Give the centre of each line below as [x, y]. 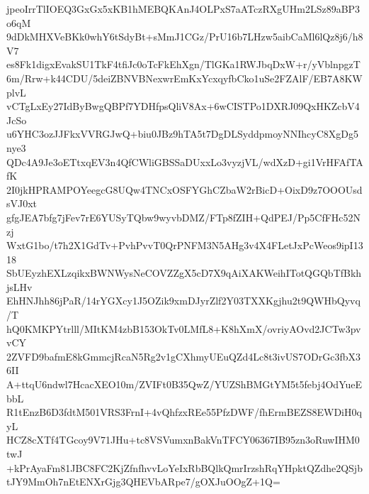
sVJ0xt [22, 203]
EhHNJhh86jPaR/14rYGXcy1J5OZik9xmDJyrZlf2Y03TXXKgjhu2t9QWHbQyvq [183, 301]
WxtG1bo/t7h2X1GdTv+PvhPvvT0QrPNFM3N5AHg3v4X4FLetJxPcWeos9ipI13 [185, 245]
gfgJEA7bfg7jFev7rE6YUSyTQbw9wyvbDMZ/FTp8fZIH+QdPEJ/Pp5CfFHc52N [184, 217]
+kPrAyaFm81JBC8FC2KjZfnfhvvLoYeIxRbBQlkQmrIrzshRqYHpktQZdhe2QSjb [184, 467]
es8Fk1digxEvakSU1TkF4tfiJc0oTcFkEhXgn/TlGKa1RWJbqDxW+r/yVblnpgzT [183, 64]
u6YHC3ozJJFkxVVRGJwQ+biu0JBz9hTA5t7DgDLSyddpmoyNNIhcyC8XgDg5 [182, 134]
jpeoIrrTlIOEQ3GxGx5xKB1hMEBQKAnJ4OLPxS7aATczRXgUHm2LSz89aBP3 [183, 9]
